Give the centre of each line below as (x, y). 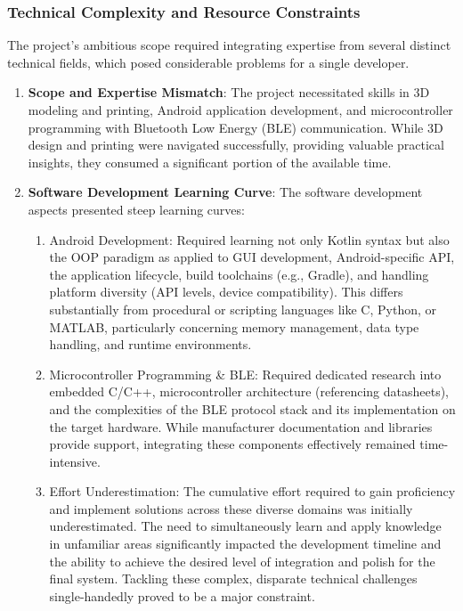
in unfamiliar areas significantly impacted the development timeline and (245, 544)
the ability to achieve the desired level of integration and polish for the (242, 561)
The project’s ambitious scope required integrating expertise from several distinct (229, 45)
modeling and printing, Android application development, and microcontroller (240, 110)
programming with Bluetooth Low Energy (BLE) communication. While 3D (236, 127)
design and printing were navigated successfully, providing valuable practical (236, 145)
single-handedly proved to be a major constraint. (182, 595)
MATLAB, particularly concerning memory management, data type (234, 326)
